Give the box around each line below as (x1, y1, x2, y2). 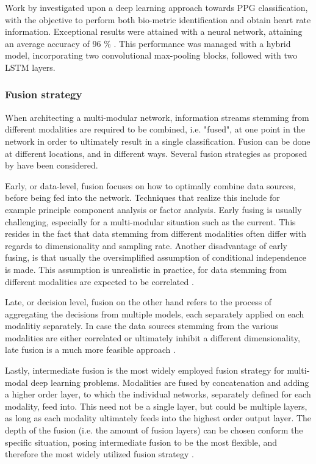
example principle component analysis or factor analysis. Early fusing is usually (5, 203, 302, 216)
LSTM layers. (5, 60, 56, 73)
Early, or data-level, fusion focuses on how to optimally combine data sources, (5, 179, 296, 192)
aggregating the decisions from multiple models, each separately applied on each (5, 307, 304, 320)
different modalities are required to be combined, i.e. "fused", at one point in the (5, 123, 305, 136)
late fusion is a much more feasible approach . (5, 343, 176, 356)
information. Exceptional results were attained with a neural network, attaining (5, 25, 303, 38)
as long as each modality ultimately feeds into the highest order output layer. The (5, 411, 312, 424)
